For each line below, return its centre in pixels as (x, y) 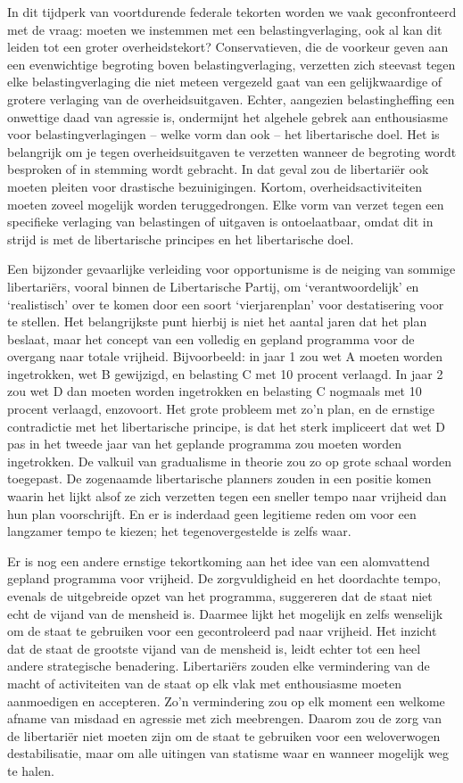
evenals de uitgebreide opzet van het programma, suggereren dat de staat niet (220, 596)
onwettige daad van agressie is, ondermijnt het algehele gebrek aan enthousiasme (227, 116)
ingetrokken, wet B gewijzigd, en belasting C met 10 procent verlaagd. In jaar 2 (225, 373)
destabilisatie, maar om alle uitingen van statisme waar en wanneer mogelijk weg (228, 753)
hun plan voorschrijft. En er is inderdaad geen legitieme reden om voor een (212, 513)
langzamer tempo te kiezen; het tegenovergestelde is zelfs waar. (179, 531)
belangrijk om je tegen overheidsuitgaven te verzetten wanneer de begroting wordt (232, 151)
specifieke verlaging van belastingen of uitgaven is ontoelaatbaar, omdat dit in (220, 222)
